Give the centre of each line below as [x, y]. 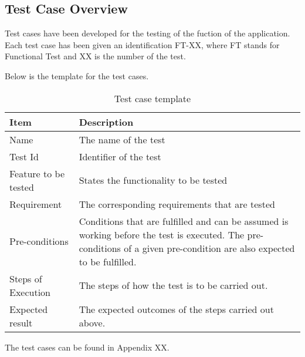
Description [106, 122]
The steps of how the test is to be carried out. [173, 285]
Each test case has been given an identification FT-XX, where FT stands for [142, 44]
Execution [30, 292]
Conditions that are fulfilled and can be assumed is [184, 221]
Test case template [152, 98]
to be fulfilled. [108, 261]
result [21, 322]
